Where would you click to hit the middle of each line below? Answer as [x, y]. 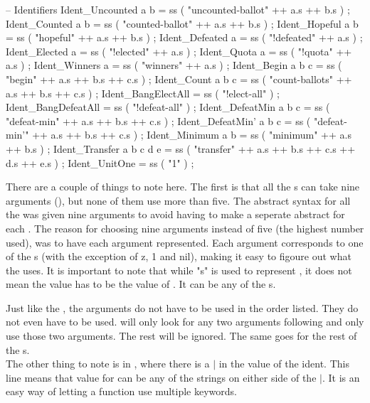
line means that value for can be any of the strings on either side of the [161, 377]
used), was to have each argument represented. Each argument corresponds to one [185, 242]
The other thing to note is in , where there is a [108, 364]
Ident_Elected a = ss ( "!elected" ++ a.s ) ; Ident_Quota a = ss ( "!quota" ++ [179, 51]
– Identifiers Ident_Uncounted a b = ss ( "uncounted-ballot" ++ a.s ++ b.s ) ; [178, 9]
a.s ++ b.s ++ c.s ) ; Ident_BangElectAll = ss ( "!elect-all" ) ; [143, 93]
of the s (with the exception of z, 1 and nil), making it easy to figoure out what [179, 256]
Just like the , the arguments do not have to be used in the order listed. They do [182, 307]
